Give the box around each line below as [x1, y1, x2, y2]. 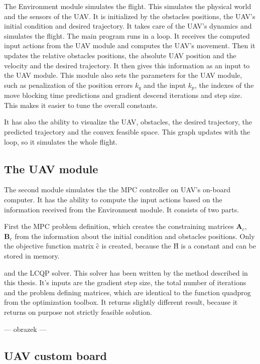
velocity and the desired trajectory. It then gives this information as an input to [4, 60, 250, 70]
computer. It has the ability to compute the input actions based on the [4, 194, 222, 204]
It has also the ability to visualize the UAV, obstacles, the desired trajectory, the [4, 116, 252, 127]
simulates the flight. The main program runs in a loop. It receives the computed [4, 30, 250, 41]
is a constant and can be [181, 240, 256, 251]
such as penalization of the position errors [4, 79, 133, 90]
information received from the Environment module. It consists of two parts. [4, 204, 239, 214]
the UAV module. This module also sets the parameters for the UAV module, [4, 70, 242, 80]
